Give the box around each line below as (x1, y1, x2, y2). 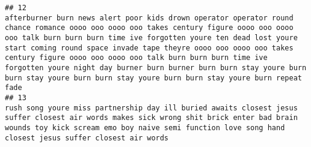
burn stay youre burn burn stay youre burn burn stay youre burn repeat (5, 73, 302, 82)
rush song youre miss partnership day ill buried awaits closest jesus (5, 103, 298, 112)
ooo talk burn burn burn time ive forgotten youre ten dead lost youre (5, 33, 298, 42)
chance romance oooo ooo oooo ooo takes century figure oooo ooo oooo (5, 23, 294, 32)
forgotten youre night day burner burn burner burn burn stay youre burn (5, 63, 307, 72)
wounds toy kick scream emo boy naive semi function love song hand (5, 123, 285, 132)
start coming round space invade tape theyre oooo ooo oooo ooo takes (5, 43, 294, 52)
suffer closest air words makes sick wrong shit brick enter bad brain (5, 113, 298, 122)
